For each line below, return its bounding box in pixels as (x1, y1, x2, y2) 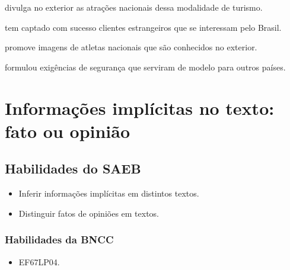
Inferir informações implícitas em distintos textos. (18, 187, 199, 200)
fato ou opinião (5, 118, 130, 143)
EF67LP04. (18, 255, 60, 268)
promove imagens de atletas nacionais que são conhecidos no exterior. (5, 41, 257, 53)
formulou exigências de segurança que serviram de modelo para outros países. (5, 60, 286, 73)
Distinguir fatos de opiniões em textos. (18, 207, 160, 219)
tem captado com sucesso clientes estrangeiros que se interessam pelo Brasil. (5, 21, 282, 33)
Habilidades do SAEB (5, 159, 141, 178)
